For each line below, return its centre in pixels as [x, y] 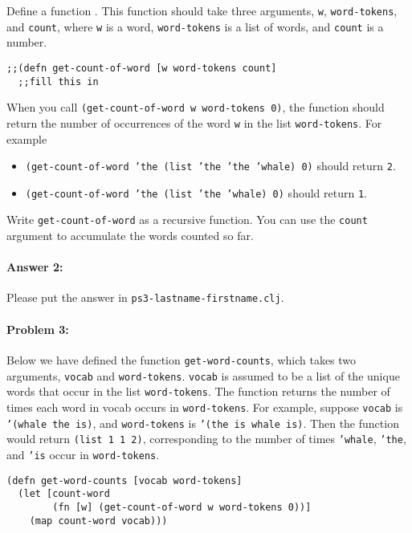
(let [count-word [64, 494]
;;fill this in [58, 81]
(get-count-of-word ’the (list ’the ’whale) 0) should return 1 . [196, 192]
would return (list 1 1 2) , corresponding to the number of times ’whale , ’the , [206, 439]
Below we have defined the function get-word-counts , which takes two [182, 359]
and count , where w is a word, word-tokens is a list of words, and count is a [195, 26]
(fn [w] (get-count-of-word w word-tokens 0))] [182, 507]
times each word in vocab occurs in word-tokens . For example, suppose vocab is [205, 407]
